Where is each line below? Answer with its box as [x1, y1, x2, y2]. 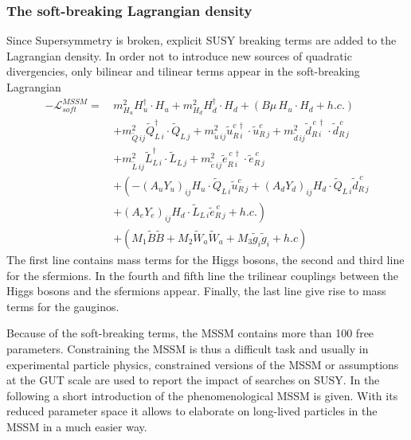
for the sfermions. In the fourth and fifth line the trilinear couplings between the [6, 267, 399, 283]
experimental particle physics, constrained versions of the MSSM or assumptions [6, 356, 399, 372]
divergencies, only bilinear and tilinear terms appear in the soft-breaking [6, 63, 360, 80]
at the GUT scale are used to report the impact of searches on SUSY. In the [6, 372, 380, 388]
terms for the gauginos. [6, 298, 119, 314]
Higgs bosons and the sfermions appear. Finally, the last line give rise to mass [6, 282, 386, 299]
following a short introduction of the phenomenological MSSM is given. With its [6, 387, 398, 403]
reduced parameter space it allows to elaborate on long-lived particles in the [6, 403, 378, 419]
